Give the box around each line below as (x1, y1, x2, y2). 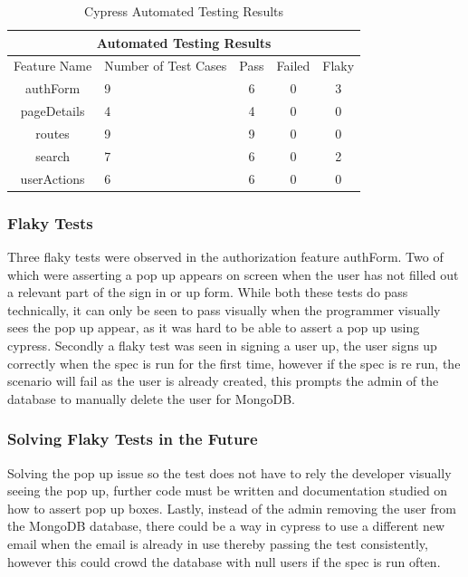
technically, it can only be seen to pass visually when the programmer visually (7, 300, 441, 319)
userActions (20, 168, 85, 188)
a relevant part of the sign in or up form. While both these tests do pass (7, 283, 408, 302)
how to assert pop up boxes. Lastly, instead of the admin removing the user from (7, 498, 456, 517)
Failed (276, 56, 310, 75)
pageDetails (20, 101, 85, 120)
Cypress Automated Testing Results (84, 2, 284, 20)
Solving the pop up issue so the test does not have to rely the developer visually (7, 463, 452, 482)
